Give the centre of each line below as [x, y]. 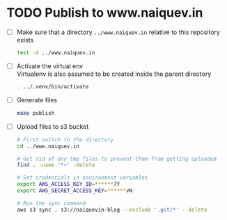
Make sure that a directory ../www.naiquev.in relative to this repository [118, 32]
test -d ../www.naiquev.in [56, 53]
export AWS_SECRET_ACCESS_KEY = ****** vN [75, 191]
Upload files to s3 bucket [53, 126]
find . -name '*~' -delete [56, 165]
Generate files [37, 100]
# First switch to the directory [65, 140]
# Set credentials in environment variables [82, 178]
